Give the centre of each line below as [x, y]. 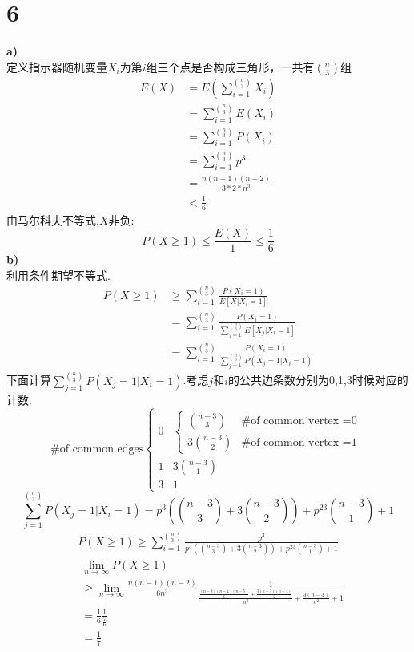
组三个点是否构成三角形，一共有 [230, 66]
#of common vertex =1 [299, 442]
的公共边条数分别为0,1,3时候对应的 [318, 380]
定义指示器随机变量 [57, 66]
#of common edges [97, 449]
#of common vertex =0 [299, 421]
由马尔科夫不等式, [53, 219]
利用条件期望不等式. [58, 275]
